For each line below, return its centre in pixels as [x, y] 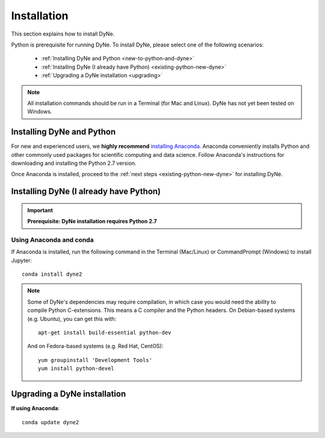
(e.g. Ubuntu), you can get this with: [72, 319]
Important [40, 210]
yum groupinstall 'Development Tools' [95, 360]
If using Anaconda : [35, 408]
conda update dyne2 [51, 422]
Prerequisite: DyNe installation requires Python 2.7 [92, 221]
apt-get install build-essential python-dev [105, 333]
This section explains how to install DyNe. [63, 34]
